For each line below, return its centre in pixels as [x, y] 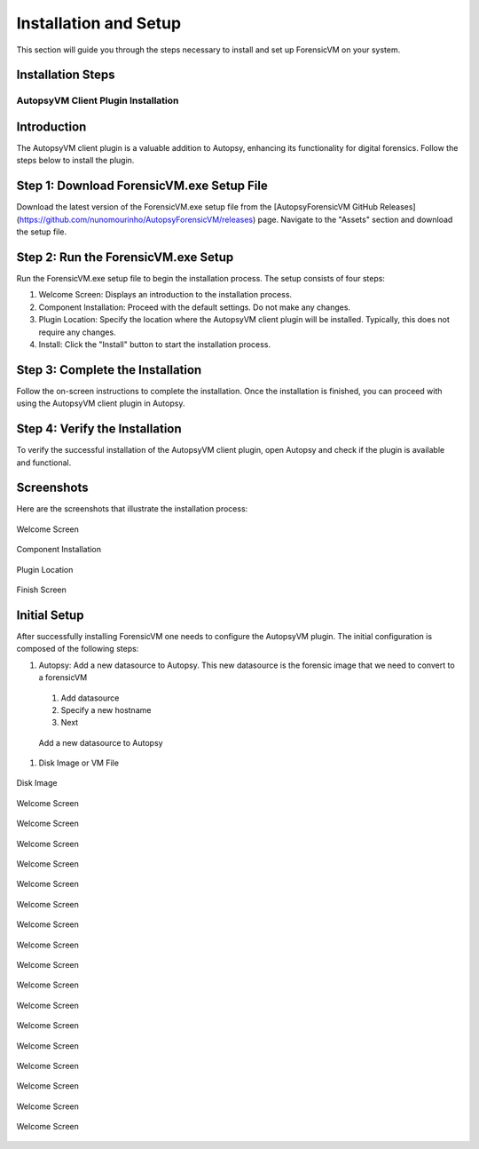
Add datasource [90, 698]
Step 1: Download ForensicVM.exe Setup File [142, 186]
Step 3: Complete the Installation [109, 370]
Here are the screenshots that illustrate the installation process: [132, 509]
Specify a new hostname [106, 709]
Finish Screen [41, 590]
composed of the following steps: [78, 649]
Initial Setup [50, 615]
